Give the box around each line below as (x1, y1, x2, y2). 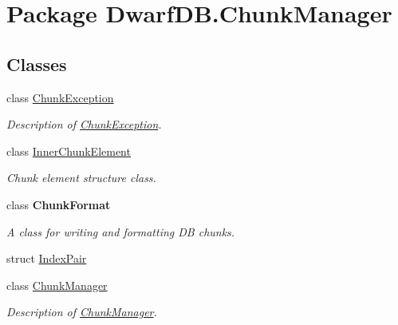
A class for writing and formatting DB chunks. (6, 223, 235, 240)
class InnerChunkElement (6, 142, 131, 159)
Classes (6, 51, 67, 76)
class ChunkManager (6, 276, 108, 293)
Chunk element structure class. (6, 169, 156, 186)
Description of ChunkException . (6, 116, 162, 133)
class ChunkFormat (6, 196, 111, 212)
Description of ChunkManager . (6, 303, 157, 320)
